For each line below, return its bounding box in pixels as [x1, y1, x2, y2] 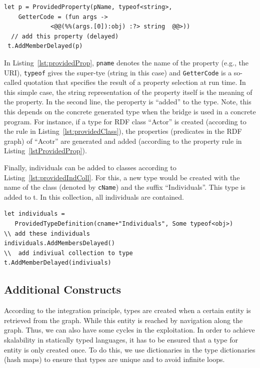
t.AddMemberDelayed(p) [7, 42, 83, 50]
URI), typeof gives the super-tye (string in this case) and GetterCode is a [4, 67, 232, 77]
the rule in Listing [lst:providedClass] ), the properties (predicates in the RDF [4, 126, 242, 136]
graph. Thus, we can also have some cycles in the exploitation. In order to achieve [4, 325, 255, 335]
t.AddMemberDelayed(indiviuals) [4, 259, 111, 267]
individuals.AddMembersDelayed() [4, 240, 115, 247]
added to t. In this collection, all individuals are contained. [4, 191, 184, 202]
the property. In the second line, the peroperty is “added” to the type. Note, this [4, 96, 251, 107]
